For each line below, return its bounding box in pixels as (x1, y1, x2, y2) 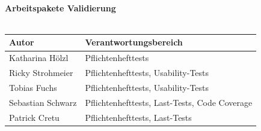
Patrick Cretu (9, 111, 60, 123)
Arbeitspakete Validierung (5, 1, 116, 14)
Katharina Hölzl (9, 51, 69, 64)
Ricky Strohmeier (9, 66, 73, 79)
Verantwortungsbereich (85, 36, 183, 48)
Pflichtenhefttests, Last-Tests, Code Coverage (85, 96, 253, 108)
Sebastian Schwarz (9, 96, 77, 108)
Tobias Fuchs (9, 81, 57, 93)
